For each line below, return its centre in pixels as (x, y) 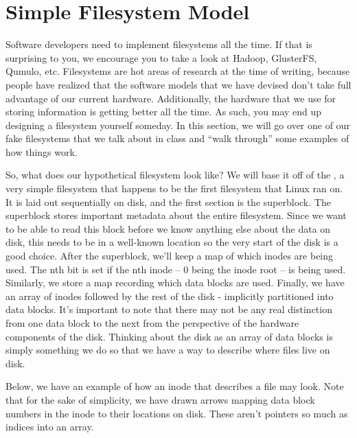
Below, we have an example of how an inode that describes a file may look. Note (175, 386)
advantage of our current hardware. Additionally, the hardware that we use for (171, 98)
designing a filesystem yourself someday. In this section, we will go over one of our (178, 125)
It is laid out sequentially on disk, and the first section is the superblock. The (168, 201)
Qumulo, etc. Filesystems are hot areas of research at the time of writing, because (178, 71)
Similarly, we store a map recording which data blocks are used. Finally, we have (175, 283)
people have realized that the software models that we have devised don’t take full (178, 84)
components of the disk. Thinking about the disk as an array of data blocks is (169, 336)
